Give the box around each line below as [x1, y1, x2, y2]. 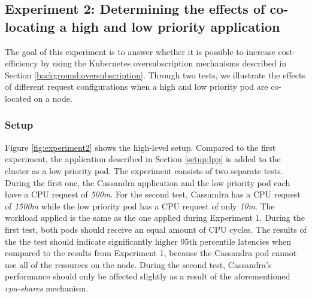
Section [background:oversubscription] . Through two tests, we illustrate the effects [5, 68, 305, 81]
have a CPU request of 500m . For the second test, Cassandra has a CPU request [5, 188, 301, 200]
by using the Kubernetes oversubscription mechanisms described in [41, 57, 287, 69]
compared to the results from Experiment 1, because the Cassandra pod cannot [5, 247, 297, 259]
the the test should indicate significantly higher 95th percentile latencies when [5, 235, 291, 247]
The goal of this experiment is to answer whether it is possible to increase [5, 45, 275, 57]
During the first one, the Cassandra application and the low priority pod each [5, 176, 290, 188]
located [5, 92, 31, 104]
